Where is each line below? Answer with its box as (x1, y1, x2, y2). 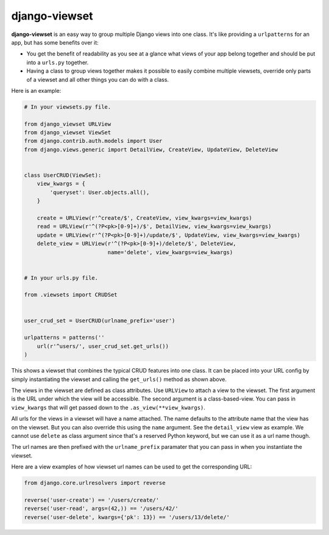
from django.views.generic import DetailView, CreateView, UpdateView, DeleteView (24, 146, 278, 153)
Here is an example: (11, 87, 62, 94)
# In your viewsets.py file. (24, 103, 111, 110)
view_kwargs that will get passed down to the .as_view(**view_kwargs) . (11, 404, 205, 411)
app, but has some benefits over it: (11, 38, 99, 46)
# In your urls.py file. (24, 274, 99, 281)
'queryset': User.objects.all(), (49, 189, 150, 195)
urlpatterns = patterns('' (24, 334, 105, 341)
